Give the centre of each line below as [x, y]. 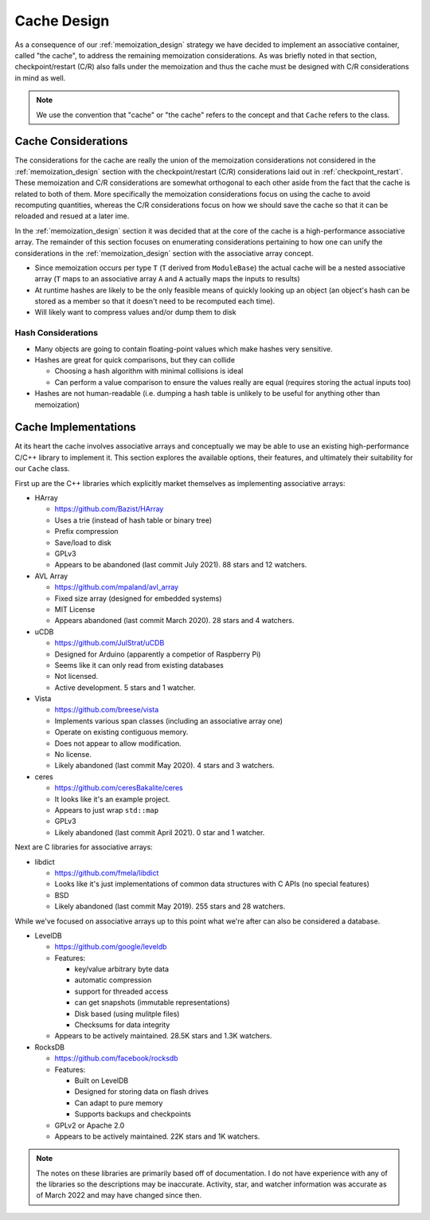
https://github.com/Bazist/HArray [109, 509]
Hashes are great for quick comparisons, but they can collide [135, 360]
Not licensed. [76, 677]
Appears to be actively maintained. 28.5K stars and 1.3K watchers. [163, 1036]
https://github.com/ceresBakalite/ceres [119, 788]
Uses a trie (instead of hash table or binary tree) [133, 520]
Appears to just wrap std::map [107, 810]
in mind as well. [40, 78]
